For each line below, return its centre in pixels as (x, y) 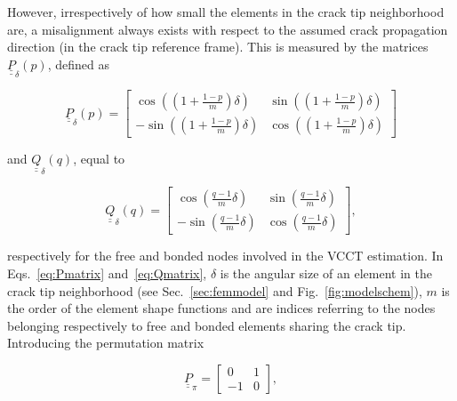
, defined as (78, 64)
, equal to (99, 159)
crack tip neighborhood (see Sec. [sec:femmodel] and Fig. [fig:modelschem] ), (215, 290)
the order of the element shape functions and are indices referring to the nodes (221, 308)
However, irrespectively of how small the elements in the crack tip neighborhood (226, 12)
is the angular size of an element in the (326, 273)
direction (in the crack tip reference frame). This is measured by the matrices (218, 47)
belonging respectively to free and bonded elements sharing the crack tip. (207, 325)
